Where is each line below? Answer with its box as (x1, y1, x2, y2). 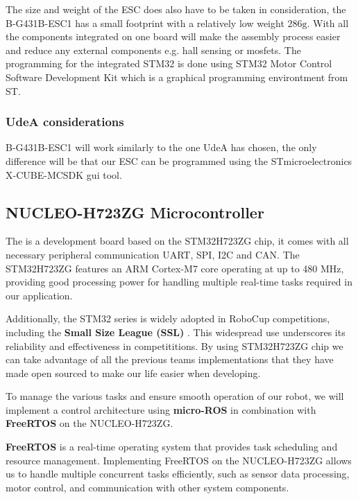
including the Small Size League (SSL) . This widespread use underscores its (6, 324, 346, 339)
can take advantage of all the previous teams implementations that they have (6, 352, 334, 367)
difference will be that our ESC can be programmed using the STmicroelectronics (6, 153, 352, 168)
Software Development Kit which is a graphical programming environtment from (6, 69, 348, 84)
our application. (6, 288, 73, 302)
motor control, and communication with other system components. (6, 480, 289, 494)
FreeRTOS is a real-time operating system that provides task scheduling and (6, 439, 338, 454)
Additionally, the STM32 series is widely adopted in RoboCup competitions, (6, 311, 330, 326)
